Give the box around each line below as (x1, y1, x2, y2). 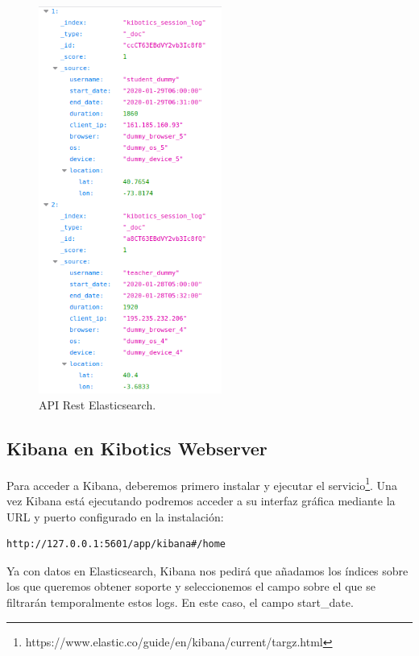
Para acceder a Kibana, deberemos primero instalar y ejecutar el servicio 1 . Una (6, 474, 397, 493)
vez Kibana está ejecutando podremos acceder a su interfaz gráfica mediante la (6, 492, 396, 509)
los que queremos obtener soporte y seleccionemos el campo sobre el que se (6, 578, 375, 595)
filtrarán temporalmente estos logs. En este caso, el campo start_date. (6, 593, 354, 610)
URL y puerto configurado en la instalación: (6, 508, 224, 525)
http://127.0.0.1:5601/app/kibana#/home (6, 538, 226, 550)
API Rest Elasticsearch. (39, 396, 156, 413)
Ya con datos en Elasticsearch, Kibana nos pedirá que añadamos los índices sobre (6, 562, 409, 579)
